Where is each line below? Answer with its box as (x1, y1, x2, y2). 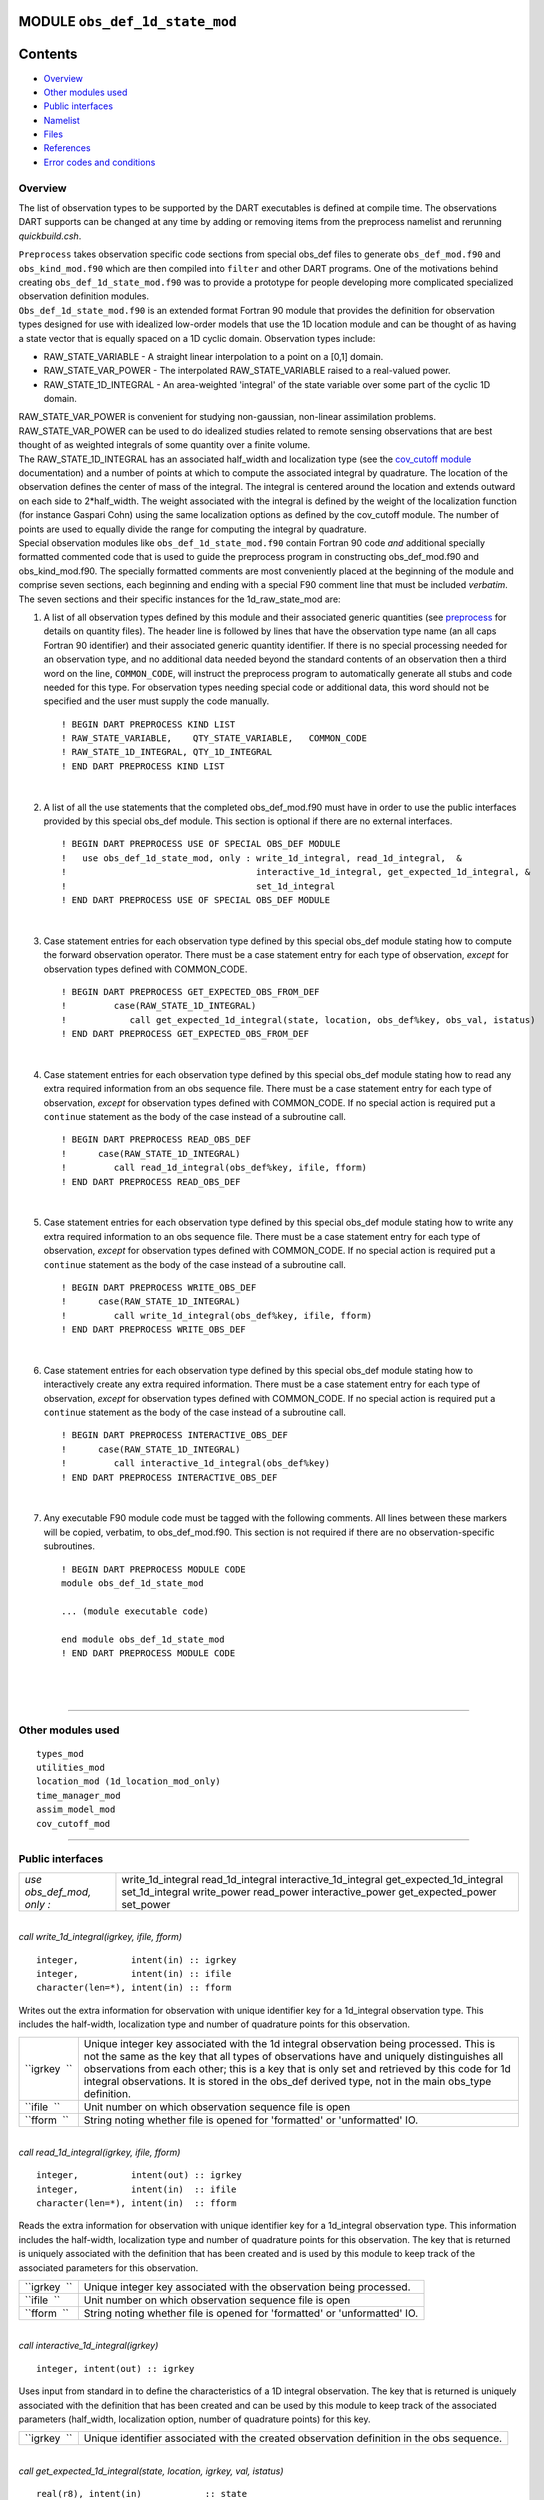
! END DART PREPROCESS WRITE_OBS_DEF (61, 1324, 247, 1335)
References (43, 142, 91, 154)
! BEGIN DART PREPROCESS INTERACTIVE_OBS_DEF (61, 1430, 289, 1441)
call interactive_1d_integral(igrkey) (18, 2340, 159, 2352)
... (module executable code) (61, 1605, 210, 1617)
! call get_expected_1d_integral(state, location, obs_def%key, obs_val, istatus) (61, 1014, 536, 1025)
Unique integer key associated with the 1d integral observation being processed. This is (83, 2036, 495, 2050)
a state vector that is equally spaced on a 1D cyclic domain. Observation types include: (18, 332, 376, 344)
